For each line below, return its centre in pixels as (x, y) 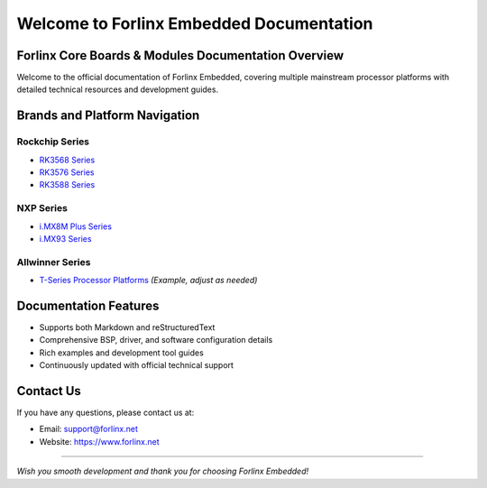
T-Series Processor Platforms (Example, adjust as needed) (148, 281)
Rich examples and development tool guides (122, 353)
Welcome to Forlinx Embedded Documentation (195, 23)
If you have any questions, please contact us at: (106, 413)
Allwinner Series (54, 262)
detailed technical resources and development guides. (118, 89)
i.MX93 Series (65, 238)
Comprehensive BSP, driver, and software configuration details (156, 340)
